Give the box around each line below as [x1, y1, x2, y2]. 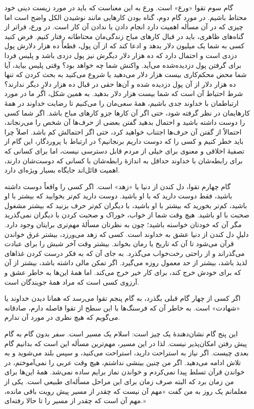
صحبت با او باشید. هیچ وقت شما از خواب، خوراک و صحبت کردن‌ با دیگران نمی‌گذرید [4, 210, 250, 220]
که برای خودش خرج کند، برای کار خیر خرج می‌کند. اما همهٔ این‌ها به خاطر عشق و [4, 267, 241, 277]
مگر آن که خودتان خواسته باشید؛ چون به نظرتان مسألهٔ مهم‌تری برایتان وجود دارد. [4, 219, 242, 230]
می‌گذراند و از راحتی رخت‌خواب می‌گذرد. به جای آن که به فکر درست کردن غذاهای [4, 248, 245, 258]
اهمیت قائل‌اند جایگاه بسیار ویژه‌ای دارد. [4, 165, 120, 175]
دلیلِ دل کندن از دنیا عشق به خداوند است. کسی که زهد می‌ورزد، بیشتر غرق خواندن [4, 229, 249, 239]
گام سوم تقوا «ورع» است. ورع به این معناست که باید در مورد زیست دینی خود [4, 2, 234, 12]
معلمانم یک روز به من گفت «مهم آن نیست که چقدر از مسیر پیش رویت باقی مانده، [4, 386, 247, 396]
